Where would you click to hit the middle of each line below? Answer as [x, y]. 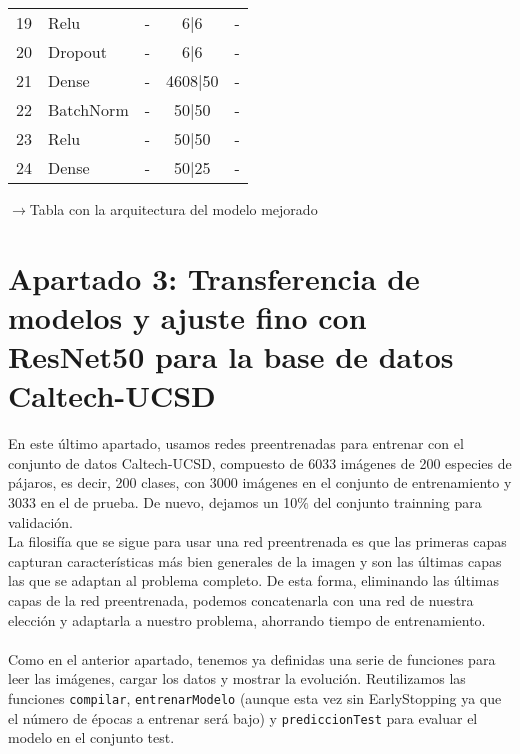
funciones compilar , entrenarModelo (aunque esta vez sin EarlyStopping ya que [255, 698]
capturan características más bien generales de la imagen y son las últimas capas [255, 560]
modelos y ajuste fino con [187, 316]
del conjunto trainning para [397, 502]
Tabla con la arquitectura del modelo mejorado [173, 209]
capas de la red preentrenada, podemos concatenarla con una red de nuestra [241, 600]
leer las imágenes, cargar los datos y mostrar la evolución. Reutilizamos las [237, 678]
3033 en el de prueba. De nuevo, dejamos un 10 [153, 502]
